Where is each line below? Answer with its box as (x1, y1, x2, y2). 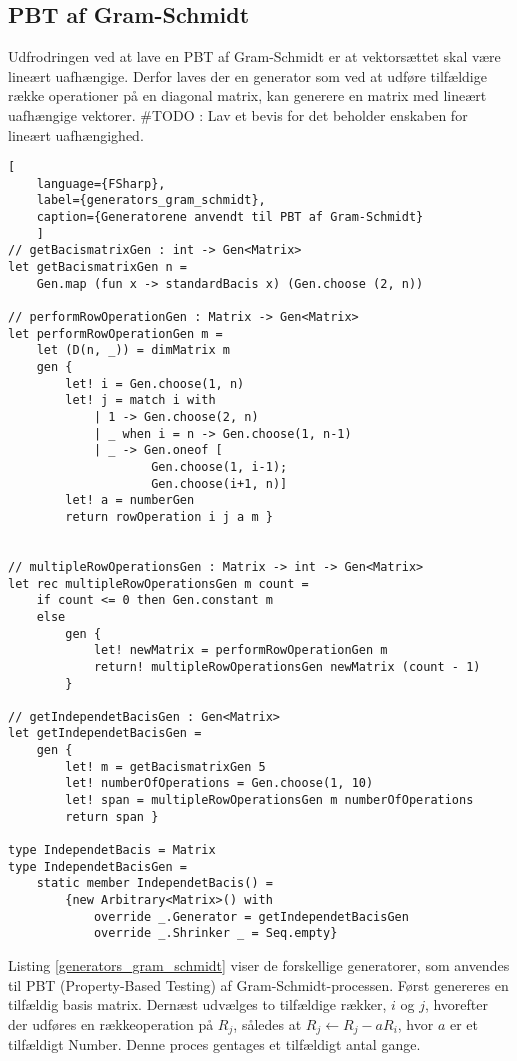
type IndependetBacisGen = (8, 859, 187, 874)
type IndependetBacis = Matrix (8, 843, 216, 858)
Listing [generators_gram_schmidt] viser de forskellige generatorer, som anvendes (8, 955, 510, 976)
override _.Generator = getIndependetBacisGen (93, 909, 409, 924)
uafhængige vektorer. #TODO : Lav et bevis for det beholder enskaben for (8, 104, 468, 125)
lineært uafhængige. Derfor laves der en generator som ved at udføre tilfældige (8, 65, 487, 86)
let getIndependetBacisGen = (8, 726, 202, 741)
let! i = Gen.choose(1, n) (65, 376, 245, 391)
